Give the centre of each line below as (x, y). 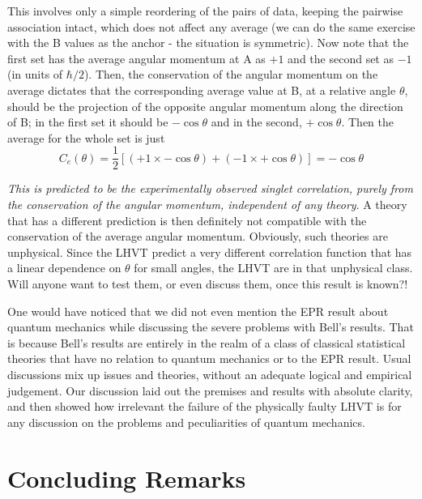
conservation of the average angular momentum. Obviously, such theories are (198, 236)
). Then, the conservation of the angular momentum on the (231, 74)
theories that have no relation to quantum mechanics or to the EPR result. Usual (209, 358)
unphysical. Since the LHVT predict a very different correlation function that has (210, 252)
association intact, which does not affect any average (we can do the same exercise (211, 26)
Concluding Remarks (127, 478)
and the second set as (341, 58)
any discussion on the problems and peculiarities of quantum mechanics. (186, 422)
